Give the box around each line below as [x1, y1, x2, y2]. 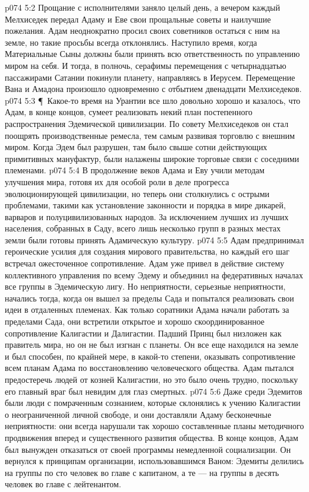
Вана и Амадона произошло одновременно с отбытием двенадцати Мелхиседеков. [5, 82, 302, 95]
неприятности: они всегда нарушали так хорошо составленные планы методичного [5, 420, 304, 432]
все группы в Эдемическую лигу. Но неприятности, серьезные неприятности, [5, 280, 286, 293]
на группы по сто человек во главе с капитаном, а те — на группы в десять [5, 466, 279, 478]
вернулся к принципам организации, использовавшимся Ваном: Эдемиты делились [5, 455, 304, 467]
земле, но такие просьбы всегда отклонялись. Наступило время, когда [5, 36, 257, 48]
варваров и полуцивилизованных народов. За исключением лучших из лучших [5, 210, 289, 223]
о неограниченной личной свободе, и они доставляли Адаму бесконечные [5, 408, 272, 420]
